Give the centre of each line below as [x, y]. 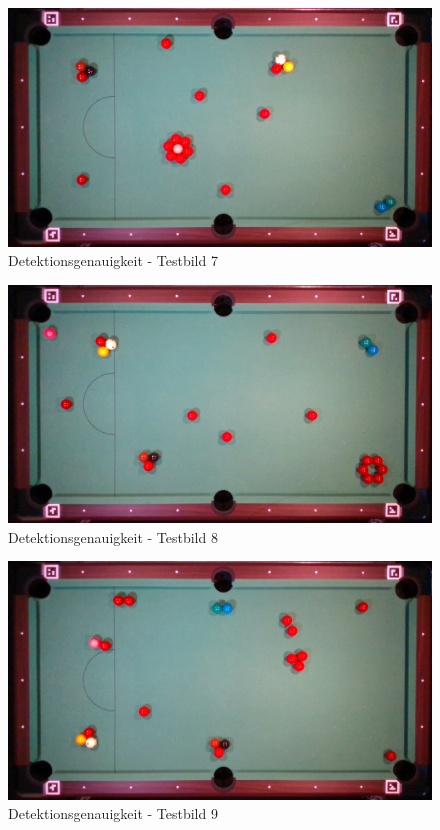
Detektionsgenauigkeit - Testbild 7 [113, 260]
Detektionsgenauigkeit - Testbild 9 [113, 813]
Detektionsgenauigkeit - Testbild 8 [113, 536]
